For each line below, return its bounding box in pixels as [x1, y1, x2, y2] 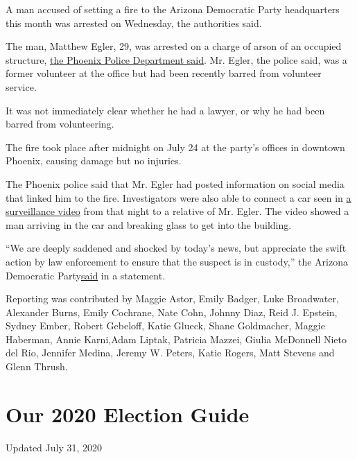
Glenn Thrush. [6, 359, 68, 374]
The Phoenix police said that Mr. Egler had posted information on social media [6, 176, 345, 191]
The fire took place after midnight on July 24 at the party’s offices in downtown [6, 139, 345, 154]
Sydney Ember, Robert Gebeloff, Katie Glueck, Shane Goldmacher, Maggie [6, 318, 325, 333]
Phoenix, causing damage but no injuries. [6, 153, 182, 168]
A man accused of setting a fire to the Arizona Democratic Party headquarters [6, 2, 340, 16]
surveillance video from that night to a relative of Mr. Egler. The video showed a [6, 204, 349, 218]
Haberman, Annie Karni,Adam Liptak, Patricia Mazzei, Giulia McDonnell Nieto [6, 331, 347, 346]
